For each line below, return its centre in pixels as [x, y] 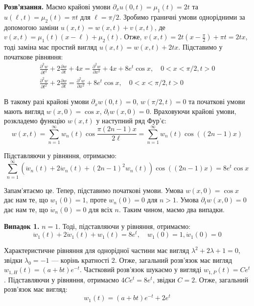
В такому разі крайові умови [46, 101]
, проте [96, 200]
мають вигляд [24, 111]
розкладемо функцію [35, 121]
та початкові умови [217, 101]
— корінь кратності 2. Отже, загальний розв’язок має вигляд [142, 260]
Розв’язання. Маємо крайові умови [57, 6]
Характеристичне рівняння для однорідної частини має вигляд [97, 250]
